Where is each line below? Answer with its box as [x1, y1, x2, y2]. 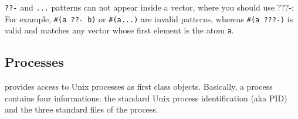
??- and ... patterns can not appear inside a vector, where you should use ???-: [5, 1, 294, 13]
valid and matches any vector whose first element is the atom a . [5, 24, 234, 36]
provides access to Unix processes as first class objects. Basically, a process [5, 80, 273, 93]
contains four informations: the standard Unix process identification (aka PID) [5, 91, 287, 104]
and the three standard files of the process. [5, 103, 158, 115]
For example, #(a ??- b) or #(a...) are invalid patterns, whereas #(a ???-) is [5, 12, 293, 25]
